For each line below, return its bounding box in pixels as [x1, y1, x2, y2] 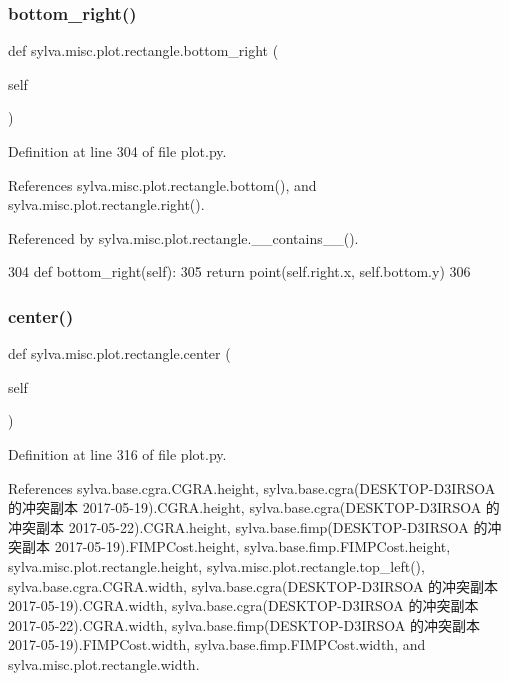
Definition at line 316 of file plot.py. [8, 443, 227, 464]
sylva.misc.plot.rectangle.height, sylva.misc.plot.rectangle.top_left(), [8, 555, 425, 576]
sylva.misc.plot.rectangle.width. [8, 653, 200, 674]
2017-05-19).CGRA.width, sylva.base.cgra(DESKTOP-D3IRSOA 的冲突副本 [8, 595, 479, 616]
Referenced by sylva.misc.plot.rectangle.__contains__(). [8, 227, 359, 248]
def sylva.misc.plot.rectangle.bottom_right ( [8, 40, 279, 61]
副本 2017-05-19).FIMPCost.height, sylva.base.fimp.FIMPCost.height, [21, 536, 451, 557]
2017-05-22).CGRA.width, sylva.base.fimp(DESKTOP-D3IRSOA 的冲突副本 [8, 614, 481, 635]
